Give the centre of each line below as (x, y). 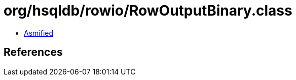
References (33, 52)
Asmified (39, 33)
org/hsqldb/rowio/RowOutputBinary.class (148, 11)
